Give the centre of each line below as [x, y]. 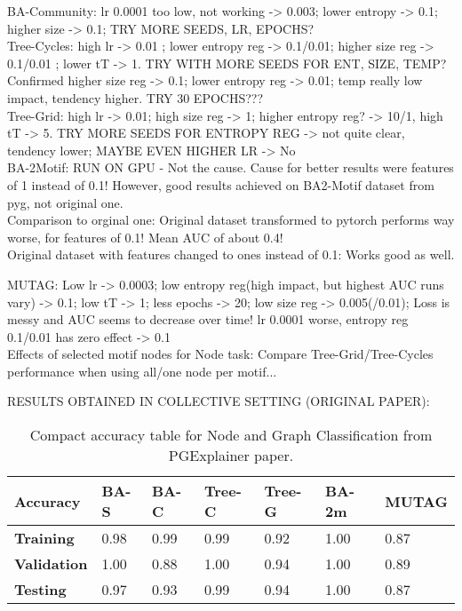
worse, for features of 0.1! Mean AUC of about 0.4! [145, 237]
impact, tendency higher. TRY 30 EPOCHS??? [135, 97]
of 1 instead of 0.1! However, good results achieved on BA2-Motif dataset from [221, 184]
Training [44, 538]
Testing [40, 590]
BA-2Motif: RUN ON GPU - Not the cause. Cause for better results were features [231, 167]
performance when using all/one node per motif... [142, 371]
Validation [51, 564]
